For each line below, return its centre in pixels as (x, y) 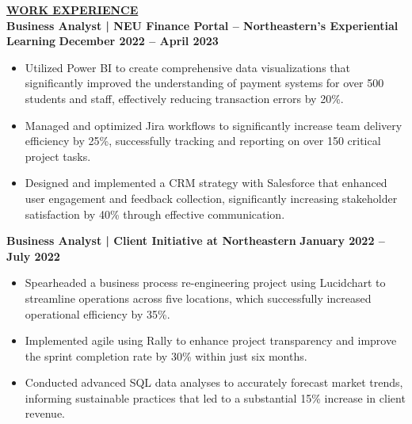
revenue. (45, 413)
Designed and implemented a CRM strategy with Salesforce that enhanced (206, 183)
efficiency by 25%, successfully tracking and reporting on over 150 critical (203, 141)
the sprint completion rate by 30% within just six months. (166, 355)
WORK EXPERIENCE (72, 10)
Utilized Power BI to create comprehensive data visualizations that (187, 67)
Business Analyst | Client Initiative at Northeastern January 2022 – (196, 241)
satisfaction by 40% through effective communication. (155, 214)
